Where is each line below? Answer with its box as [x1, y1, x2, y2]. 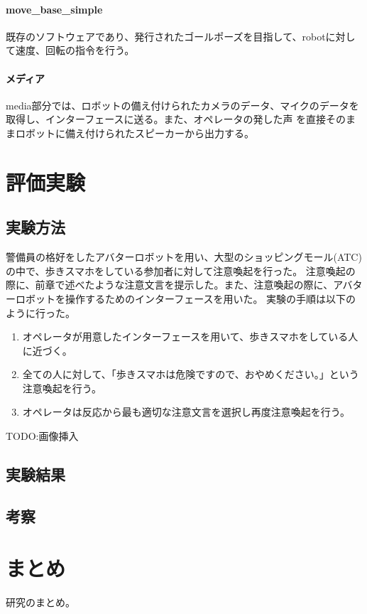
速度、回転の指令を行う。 [15, 43, 135, 58]
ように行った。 [6, 305, 75, 320]
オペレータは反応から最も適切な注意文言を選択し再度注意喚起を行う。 [22, 404, 350, 419]
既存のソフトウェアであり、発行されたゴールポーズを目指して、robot [6, 28, 326, 43]
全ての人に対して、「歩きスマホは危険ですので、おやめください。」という [22, 367, 359, 382]
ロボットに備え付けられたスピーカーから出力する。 [15, 125, 254, 140]
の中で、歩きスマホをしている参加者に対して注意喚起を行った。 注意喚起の [6, 263, 356, 278]
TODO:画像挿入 [6, 429, 79, 443]
